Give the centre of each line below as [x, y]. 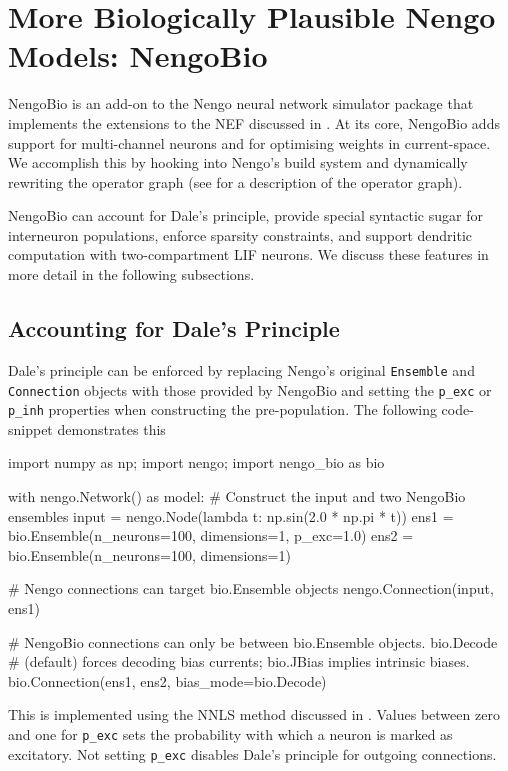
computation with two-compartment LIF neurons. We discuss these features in [248, 254]
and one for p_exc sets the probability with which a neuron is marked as [230, 733]
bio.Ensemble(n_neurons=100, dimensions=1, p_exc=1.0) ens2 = [211, 535]
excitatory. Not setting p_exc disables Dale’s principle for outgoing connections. [252, 753]
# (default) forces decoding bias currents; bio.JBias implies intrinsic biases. [239, 661]
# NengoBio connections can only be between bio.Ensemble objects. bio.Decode [253, 641]
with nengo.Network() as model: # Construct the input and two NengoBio [237, 496]
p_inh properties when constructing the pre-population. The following [222, 409]
